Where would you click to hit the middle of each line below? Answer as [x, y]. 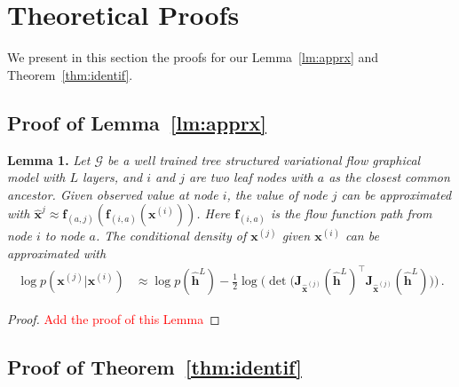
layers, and [113, 177]
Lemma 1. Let [49, 159]
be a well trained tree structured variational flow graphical [264, 159]
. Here [214, 213]
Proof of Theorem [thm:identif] [154, 367]
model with [36, 177]
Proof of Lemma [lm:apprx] [137, 122]
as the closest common [389, 177]
